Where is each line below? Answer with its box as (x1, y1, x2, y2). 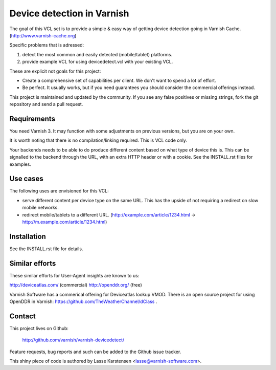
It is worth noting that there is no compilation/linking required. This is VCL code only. (9, 137, 188, 143)
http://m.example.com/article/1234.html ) (22, 219, 107, 225)
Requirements (9, 114, 56, 123)
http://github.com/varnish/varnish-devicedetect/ (22, 337, 125, 343)
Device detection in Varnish (9, 8, 129, 19)
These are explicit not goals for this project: (9, 68, 101, 74)
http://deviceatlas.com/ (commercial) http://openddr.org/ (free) (9, 282, 143, 288)
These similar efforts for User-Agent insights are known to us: (9, 272, 140, 278)
